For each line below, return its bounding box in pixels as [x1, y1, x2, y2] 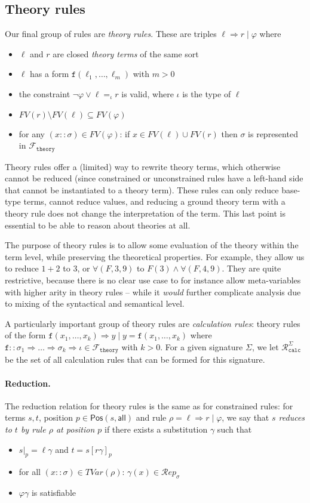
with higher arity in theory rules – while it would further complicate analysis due [5, 285, 301, 298]
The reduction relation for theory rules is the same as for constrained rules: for [5, 399, 293, 412]
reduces [278, 411, 305, 424]
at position [56, 422, 95, 435]
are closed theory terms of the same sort [53, 47, 199, 60]
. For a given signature [160, 340, 243, 353]
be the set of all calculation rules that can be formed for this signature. [5, 353, 265, 366]
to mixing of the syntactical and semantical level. [5, 297, 185, 310]
